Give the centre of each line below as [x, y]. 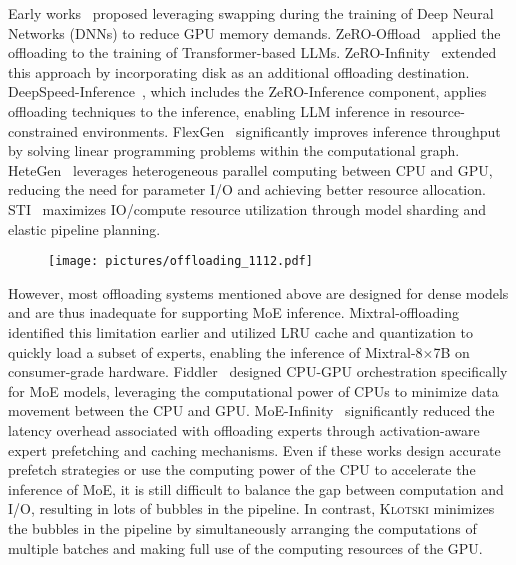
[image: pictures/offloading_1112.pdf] [180, 261]
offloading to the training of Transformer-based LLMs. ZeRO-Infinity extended [252, 52]
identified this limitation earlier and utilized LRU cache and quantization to [240, 331]
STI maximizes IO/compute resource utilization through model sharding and [247, 208]
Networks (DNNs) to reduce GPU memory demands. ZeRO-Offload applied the [254, 32]
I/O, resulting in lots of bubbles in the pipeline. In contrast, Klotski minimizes [251, 508]
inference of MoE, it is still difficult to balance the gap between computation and [256, 488]
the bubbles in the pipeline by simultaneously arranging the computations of [242, 527]
